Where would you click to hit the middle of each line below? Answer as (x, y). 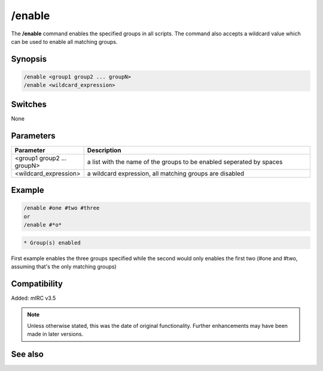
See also (28, 354)
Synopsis (29, 59)
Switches (29, 104)
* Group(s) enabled (52, 242)
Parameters (33, 136)
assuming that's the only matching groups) (64, 267)
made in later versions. (55, 334)
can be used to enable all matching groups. (64, 41)
